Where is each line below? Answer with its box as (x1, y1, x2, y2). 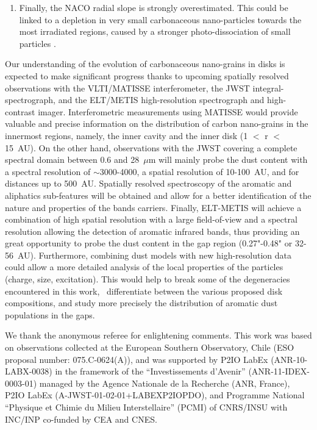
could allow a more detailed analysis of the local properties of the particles (5, 260, 283, 273)
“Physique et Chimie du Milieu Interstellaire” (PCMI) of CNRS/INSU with (5, 401, 288, 413)
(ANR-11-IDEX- (248, 365, 310, 378)
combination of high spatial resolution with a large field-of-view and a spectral (5, 213, 297, 226)
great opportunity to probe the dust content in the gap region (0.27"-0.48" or (5, 237, 293, 249)
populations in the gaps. (5, 308, 95, 321)
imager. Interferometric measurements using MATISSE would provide (38, 105, 298, 118)
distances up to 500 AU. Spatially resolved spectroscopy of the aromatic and (5, 177, 292, 190)
